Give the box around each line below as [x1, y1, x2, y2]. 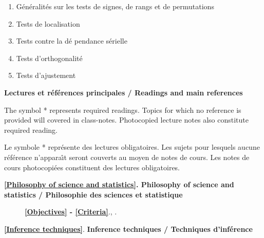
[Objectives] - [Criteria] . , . [25, 206, 117, 217]
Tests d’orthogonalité [16, 52, 83, 63]
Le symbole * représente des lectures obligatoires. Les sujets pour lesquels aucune [4, 142, 260, 152]
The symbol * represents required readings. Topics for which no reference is [4, 104, 241, 115]
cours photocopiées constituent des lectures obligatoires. [4, 162, 180, 172]
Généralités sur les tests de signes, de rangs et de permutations [16, 1, 214, 11]
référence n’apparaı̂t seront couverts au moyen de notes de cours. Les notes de [4, 151, 250, 162]
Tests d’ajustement [16, 70, 76, 81]
